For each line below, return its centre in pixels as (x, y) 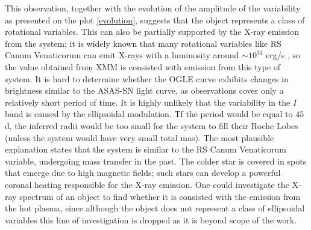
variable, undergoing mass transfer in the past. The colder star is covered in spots (156, 161)
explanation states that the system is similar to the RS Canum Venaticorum (146, 149)
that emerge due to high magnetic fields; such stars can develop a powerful (143, 173)
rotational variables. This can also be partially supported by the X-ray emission (152, 32)
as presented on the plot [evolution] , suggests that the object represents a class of (155, 20)
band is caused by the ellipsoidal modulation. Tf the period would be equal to (149, 114)
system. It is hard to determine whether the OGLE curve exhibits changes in (147, 78)
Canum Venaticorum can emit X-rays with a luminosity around (122, 55)
